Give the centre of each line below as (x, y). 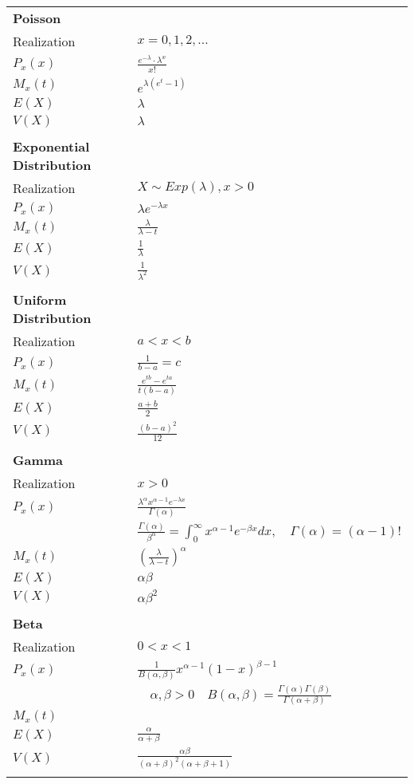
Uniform (40, 299)
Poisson (37, 18)
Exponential (51, 146)
